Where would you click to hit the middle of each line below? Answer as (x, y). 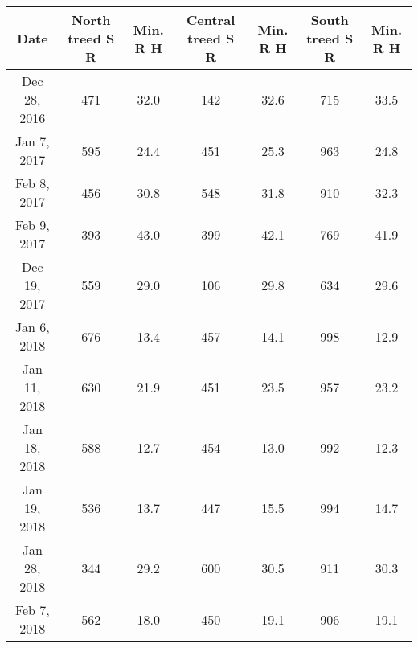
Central (211, 20)
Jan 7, (32, 141)
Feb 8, (32, 183)
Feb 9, (32, 225)
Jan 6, (32, 327)
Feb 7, (32, 610)
